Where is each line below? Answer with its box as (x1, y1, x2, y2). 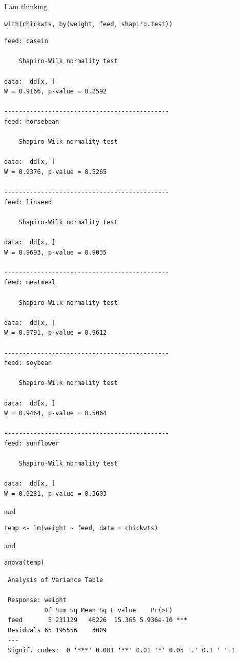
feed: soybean (4, 359, 52, 367)
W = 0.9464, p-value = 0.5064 (4, 410, 107, 417)
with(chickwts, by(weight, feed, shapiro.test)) (4, 20, 173, 28)
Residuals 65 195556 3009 (8, 626, 107, 634)
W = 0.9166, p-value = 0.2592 (4, 88, 107, 95)
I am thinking (4, 1, 48, 11)
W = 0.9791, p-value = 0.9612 (4, 329, 107, 337)
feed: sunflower (4, 439, 59, 447)
